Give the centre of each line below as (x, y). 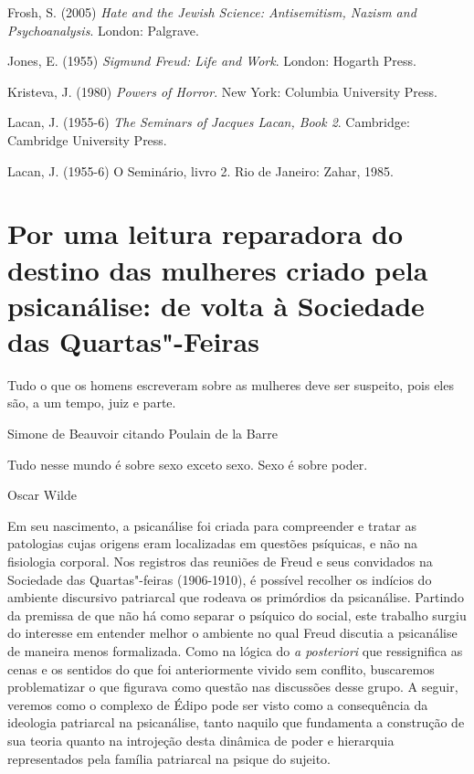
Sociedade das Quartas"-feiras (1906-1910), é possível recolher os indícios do (220, 579)
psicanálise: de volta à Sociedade (216, 305)
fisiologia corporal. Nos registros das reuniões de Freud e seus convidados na (220, 561)
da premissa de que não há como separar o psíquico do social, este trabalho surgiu (237, 615)
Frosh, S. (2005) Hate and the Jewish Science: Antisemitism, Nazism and (212, 12)
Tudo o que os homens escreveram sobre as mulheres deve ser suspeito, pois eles (231, 384)
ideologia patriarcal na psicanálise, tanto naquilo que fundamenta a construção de (236, 722)
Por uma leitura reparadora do (205, 233)
